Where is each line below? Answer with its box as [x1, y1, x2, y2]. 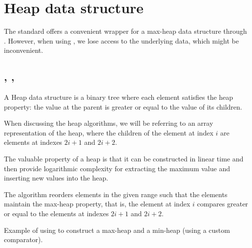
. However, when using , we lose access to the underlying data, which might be [4, 35, 239, 45]
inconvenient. [4, 45, 43, 55]
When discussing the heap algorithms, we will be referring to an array [4, 118, 213, 128]
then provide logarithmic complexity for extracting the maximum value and [4, 163, 230, 173]
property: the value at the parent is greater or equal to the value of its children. [4, 101, 242, 112]
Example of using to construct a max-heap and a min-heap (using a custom [4, 225, 230, 235]
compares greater [197, 199, 248, 209]
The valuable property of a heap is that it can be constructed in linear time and [4, 154, 244, 164]
